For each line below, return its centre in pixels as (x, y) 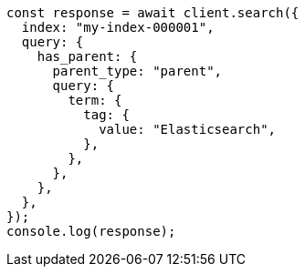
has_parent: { (87, 56)
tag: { (106, 115)
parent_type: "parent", (137, 71)
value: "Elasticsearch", (188, 129)
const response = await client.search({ (153, 13)
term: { (95, 100)
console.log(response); (91, 231)
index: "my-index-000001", (118, 27)
